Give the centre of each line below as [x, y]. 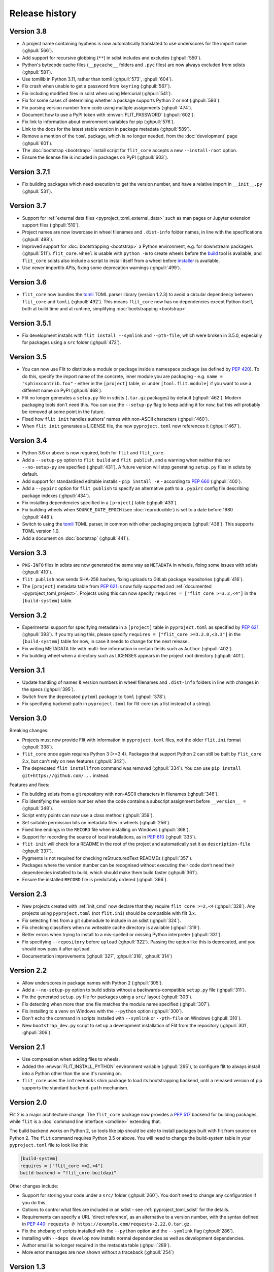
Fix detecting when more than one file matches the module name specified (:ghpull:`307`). [116, 1004]
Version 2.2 [28, 971]
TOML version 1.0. [41, 531]
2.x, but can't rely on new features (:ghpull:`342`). [74, 761]
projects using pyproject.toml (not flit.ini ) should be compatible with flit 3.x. [109, 913]
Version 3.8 [28, 31]
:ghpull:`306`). [37, 1032]
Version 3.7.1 [30, 172]
